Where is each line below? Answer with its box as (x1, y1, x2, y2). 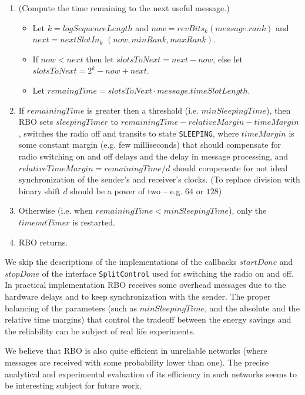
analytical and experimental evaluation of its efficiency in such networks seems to (5, 367, 297, 380)
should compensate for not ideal (172, 161, 288, 174)
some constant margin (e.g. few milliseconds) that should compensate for (18, 138, 281, 151)
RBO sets (18, 115, 53, 128)
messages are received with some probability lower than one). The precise (5, 356, 269, 368)
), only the (229, 204, 267, 217)
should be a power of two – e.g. (70, 184, 183, 197)
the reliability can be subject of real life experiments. (5, 324, 195, 337)
